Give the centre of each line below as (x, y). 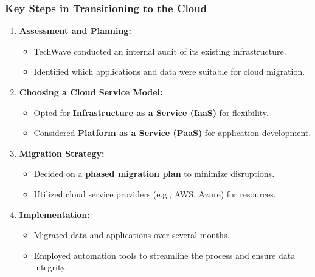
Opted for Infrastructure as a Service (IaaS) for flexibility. (151, 112)
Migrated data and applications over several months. (132, 235)
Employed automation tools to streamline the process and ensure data (164, 255)
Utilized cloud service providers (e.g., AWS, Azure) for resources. (155, 193)
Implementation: (54, 214)
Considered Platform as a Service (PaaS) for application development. (172, 133)
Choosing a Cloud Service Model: (91, 92)
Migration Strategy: (62, 153)
